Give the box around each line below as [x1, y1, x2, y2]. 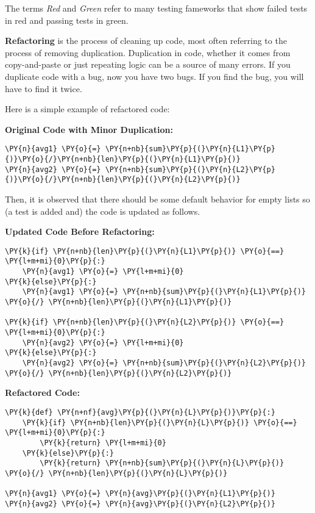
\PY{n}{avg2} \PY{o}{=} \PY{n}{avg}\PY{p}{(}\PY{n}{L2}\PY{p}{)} [5, 499, 275, 508]
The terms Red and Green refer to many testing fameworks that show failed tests [5, 2, 308, 14]
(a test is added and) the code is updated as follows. [5, 204, 200, 217]
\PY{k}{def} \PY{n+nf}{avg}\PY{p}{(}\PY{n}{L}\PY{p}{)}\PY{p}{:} [5, 407, 275, 417]
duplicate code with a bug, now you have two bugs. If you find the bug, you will [5, 70, 304, 82]
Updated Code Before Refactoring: [5, 225, 155, 238]
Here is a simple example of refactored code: [5, 102, 170, 115]
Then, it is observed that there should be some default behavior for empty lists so [5, 192, 310, 205]
